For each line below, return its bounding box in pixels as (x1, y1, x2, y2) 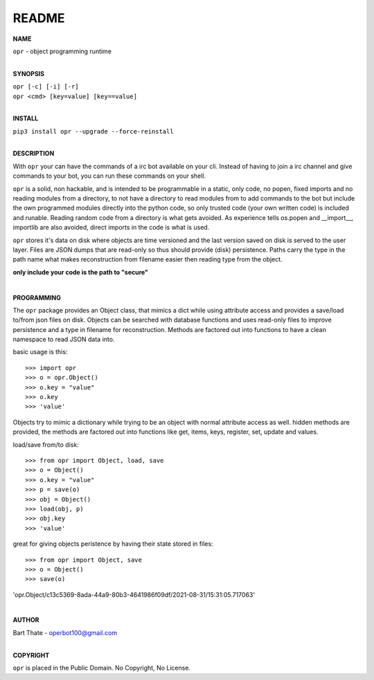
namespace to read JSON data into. (12, 336, 115, 344)
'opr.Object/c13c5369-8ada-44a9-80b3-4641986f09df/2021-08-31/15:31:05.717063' (12, 590, 256, 598)
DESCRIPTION (12, 149, 55, 158)
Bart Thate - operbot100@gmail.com (12, 628, 118, 636)
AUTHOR (12, 616, 39, 624)
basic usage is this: (12, 348, 68, 356)
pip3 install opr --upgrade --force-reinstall (12, 127, 174, 135)
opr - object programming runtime (12, 47, 112, 55)
